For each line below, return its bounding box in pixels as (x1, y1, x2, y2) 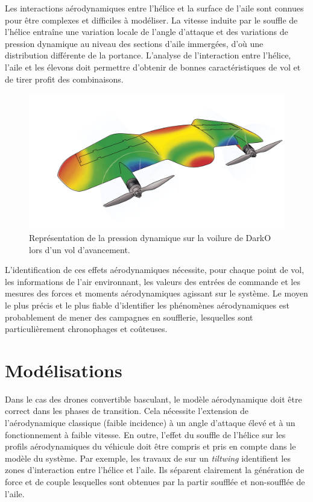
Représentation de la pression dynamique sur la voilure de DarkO (29, 231, 271, 243)
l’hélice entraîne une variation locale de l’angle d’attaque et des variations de (5, 25, 288, 38)
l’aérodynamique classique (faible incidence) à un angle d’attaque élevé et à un (5, 416, 296, 429)
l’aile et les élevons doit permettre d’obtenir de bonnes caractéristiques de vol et (5, 60, 301, 73)
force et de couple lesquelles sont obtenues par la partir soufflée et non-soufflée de (5, 475, 305, 488)
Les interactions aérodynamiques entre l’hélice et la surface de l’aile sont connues (5, 2, 304, 14)
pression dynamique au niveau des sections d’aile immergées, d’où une (5, 37, 264, 49)
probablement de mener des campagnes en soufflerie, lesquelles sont (5, 310, 253, 323)
